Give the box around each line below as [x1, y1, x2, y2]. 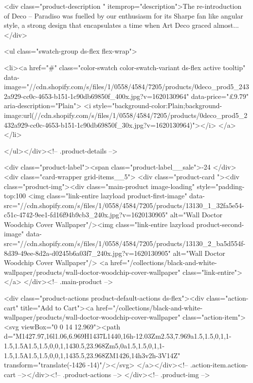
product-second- [196, 219, 244, 229]
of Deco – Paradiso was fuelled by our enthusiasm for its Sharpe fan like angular [4, 10, 243, 20]
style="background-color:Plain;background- [93, 100, 222, 111]
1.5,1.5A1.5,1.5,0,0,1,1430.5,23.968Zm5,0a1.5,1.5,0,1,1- [4, 341, 165, 350]
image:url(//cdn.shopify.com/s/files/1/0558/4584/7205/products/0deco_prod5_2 [4, 110, 248, 120]
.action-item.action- [190, 360, 249, 370]
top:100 [4, 191, 26, 201]
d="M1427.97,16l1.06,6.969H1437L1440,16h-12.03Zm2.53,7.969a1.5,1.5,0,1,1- [4, 331, 232, 341]
